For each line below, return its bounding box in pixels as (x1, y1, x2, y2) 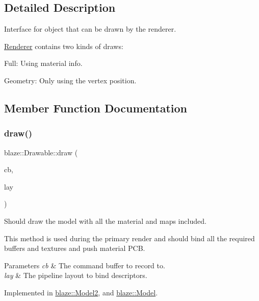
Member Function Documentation (4, 100, 188, 115)
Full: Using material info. (4, 58, 83, 68)
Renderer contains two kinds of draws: (4, 40, 123, 51)
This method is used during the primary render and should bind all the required (4, 233, 255, 243)
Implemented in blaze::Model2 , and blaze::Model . (4, 287, 158, 297)
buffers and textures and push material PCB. (4, 243, 145, 253)
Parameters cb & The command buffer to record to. (4, 260, 165, 270)
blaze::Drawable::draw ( (4, 147, 78, 157)
